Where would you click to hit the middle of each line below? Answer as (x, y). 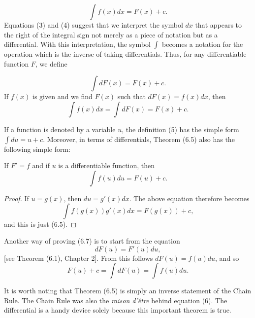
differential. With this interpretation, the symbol (77, 44)
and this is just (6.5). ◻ (40, 224)
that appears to (219, 25)
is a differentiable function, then (107, 165)
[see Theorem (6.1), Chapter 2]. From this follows (79, 258)
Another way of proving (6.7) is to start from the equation (92, 240)
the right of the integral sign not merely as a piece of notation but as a (111, 34)
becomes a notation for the (203, 44)
